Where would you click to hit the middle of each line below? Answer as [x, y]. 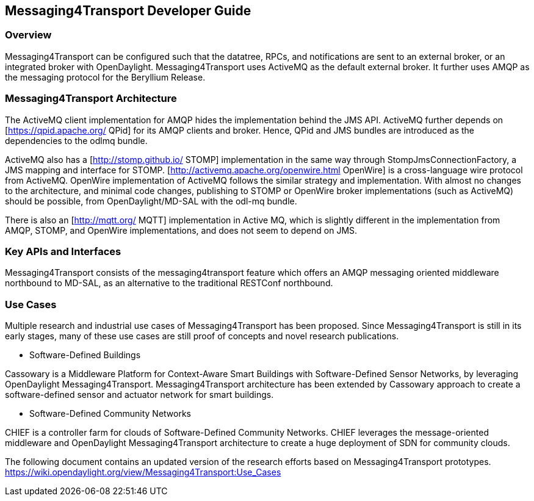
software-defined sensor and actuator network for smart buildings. [139, 395]
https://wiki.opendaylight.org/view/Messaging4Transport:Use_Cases [143, 472]
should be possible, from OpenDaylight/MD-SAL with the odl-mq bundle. [151, 201]
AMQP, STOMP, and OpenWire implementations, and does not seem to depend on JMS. [181, 230]
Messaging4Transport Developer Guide [128, 11]
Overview [28, 35]
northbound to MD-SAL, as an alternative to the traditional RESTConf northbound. [169, 283]
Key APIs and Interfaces [63, 251]
